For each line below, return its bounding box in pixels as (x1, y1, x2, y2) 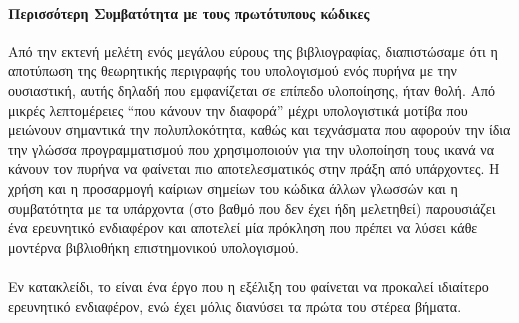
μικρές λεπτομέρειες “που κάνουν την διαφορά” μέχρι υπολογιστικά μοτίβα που (8, 99, 468, 120)
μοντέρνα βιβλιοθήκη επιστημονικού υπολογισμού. (8, 236, 299, 257)
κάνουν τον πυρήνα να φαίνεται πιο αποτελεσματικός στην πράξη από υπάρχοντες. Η (8, 158, 500, 179)
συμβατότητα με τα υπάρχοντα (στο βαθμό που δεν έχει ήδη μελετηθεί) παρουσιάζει (8, 197, 496, 218)
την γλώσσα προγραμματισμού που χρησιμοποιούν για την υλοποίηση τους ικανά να (8, 138, 495, 159)
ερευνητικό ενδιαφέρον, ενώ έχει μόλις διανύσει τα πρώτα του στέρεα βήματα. (8, 295, 462, 316)
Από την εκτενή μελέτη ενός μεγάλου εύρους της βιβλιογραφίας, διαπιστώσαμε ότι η (8, 40, 498, 61)
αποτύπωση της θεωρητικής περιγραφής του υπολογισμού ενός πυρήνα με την (8, 60, 457, 81)
